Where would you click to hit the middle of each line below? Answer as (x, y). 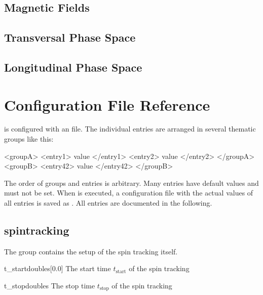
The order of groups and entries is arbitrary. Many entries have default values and (131, 183)
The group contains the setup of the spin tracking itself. (91, 251)
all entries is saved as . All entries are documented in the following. (108, 203)
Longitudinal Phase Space (73, 67)
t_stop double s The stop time (50, 286)
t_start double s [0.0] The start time (58, 268)
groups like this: (29, 139)
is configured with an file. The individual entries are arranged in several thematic (130, 129)
